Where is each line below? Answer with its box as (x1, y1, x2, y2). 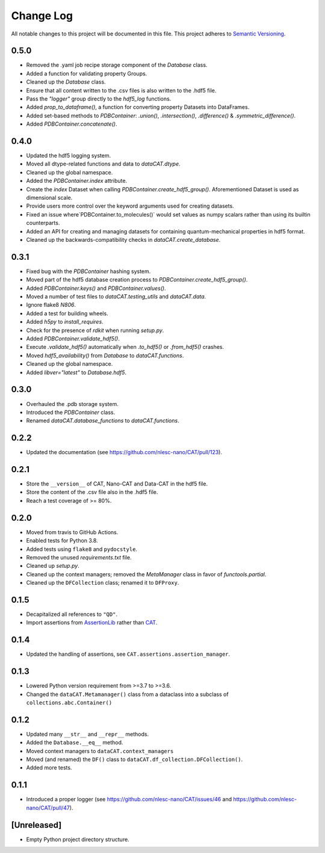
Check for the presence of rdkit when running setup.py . (26, 327, 164, 334)
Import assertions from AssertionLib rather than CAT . (26, 619, 158, 626)
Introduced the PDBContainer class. (26, 408, 116, 416)
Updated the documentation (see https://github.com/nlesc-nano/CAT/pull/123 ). (26, 449, 223, 456)
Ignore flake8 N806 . (26, 301, 76, 309)
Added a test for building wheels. (26, 310, 108, 317)
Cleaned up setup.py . (26, 562, 79, 570)
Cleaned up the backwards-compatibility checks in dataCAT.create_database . (26, 236, 221, 243)
